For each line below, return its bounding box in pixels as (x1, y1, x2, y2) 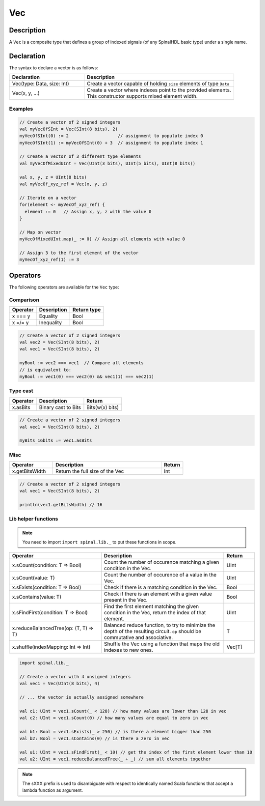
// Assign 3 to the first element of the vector (19, 250, 139, 256)
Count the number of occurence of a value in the (104, 572, 217, 578)
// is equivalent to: (19, 367, 72, 373)
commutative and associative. (104, 634, 173, 641)
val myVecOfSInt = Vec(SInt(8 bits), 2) (19, 126, 118, 132)
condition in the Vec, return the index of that (104, 609, 206, 616)
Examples (9, 105, 33, 112)
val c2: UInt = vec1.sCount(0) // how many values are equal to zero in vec (19, 715, 209, 720)
